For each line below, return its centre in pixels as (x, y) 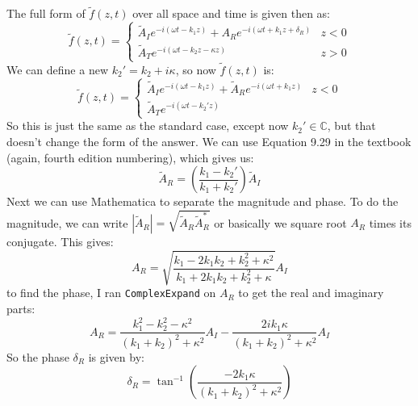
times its (390, 222)
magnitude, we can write (67, 222)
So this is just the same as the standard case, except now (148, 126)
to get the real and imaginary (311, 293)
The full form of (46, 13)
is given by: (116, 356)
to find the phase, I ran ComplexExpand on (111, 293)
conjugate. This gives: (60, 242)
